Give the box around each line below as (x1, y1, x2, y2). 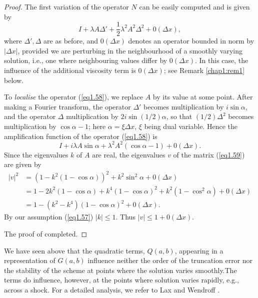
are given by (4, 159, 41, 169)
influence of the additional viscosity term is (4, 65, 136, 75)
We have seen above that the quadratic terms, (4, 245, 145, 255)
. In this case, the (195, 55, 248, 65)
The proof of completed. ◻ (4, 228, 87, 239)
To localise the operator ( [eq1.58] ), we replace (4, 91, 143, 102)
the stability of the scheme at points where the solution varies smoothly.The (4, 264, 237, 275)
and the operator (4, 111, 56, 121)
